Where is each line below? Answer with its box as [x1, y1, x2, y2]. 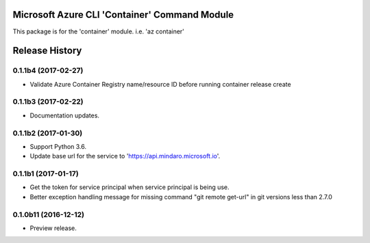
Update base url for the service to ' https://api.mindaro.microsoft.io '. [29, 152, 221, 160]
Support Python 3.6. [29, 142, 87, 150]
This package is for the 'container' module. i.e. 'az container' [12, 27, 185, 35]
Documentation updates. [29, 111, 99, 119]
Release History [12, 45, 82, 57]
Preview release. [29, 224, 77, 232]
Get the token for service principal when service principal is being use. [29, 183, 230, 191]
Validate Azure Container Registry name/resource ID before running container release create [29, 80, 291, 88]
